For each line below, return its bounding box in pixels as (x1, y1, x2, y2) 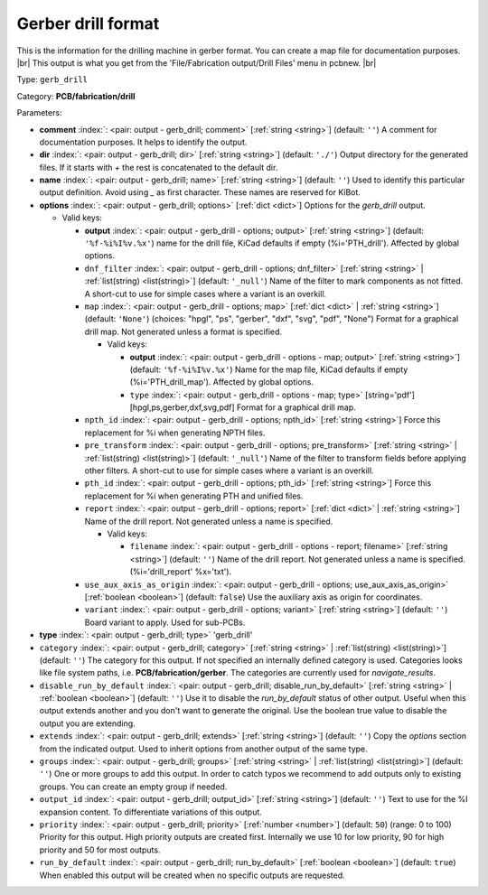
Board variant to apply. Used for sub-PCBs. (84, 617, 246, 628)
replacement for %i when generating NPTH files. (84, 427, 266, 438)
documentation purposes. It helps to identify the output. (39, 136, 248, 147)
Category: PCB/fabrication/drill (16, 90, 136, 101)
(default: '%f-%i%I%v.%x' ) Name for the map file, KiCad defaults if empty (129, 364, 408, 375)
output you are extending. (39, 718, 136, 729)
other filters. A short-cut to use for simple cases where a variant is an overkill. (84, 465, 374, 476)
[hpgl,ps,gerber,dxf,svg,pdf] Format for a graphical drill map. (129, 402, 356, 413)
